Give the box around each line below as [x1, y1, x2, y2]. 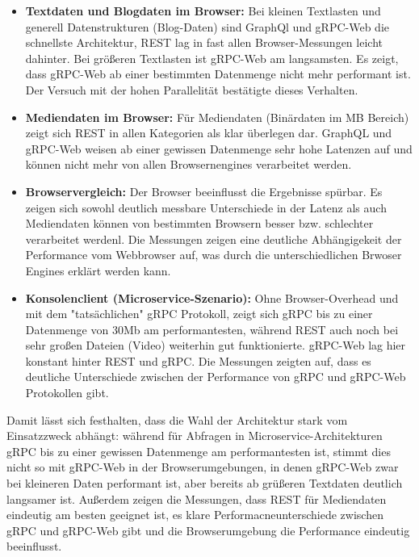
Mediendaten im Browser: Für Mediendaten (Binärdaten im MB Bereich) [25, 108, 409, 125]
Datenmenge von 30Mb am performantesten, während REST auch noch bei [25, 320, 399, 337]
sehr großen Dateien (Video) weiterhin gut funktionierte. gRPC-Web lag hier [25, 337, 406, 354]
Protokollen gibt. [25, 384, 109, 401]
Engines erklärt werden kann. [25, 262, 171, 278]
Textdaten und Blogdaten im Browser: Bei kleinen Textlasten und [25, 2, 381, 19]
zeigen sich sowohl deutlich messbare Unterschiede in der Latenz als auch [25, 199, 387, 216]
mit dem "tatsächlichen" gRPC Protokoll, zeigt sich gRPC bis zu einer [25, 305, 373, 322]
